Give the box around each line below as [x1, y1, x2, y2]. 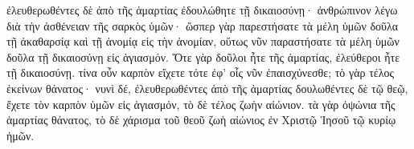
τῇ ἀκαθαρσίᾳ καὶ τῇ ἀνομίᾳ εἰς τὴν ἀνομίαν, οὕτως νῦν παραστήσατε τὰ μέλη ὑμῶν [6, 33, 400, 50]
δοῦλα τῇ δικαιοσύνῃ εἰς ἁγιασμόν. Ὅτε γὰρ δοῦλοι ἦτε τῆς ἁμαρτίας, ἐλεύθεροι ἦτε [6, 48, 400, 65]
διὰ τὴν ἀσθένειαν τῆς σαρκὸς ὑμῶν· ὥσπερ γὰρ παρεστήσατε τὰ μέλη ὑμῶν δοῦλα [6, 17, 399, 34]
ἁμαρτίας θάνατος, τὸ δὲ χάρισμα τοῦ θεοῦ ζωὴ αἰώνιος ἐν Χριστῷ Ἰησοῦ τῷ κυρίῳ [6, 111, 396, 128]
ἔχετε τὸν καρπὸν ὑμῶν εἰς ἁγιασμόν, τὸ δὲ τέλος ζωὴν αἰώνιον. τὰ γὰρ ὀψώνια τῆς [6, 95, 396, 112]
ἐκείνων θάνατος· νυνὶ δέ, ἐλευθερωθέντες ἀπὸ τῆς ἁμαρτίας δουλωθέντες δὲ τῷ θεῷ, [6, 79, 408, 96]
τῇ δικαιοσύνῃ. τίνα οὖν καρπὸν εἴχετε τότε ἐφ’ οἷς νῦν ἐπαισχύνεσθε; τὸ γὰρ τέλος [6, 64, 395, 81]
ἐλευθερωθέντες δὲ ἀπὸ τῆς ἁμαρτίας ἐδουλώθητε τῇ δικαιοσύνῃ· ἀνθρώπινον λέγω [6, 2, 398, 18]
